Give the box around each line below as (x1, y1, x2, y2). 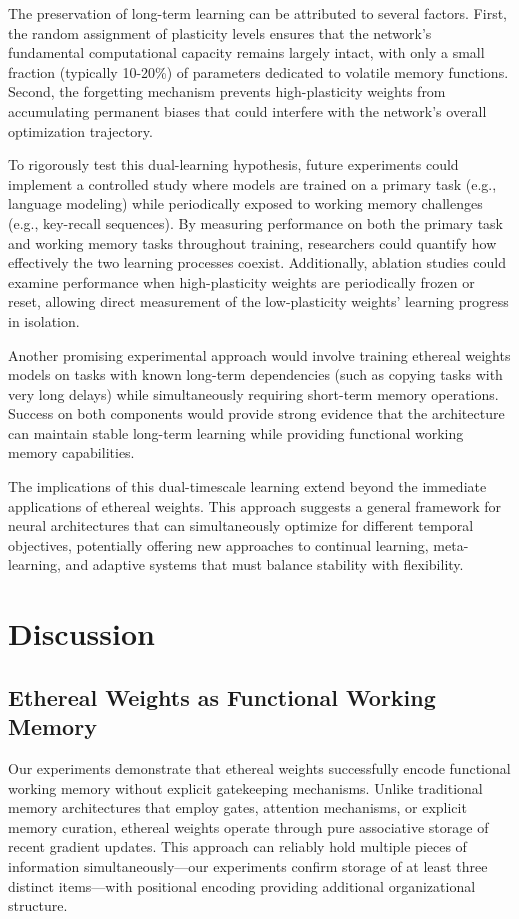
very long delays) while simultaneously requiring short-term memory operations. (8, 383, 499, 404)
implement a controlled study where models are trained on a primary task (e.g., (8, 173, 497, 194)
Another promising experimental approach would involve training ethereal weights (8, 344, 511, 365)
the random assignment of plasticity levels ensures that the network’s (8, 22, 432, 43)
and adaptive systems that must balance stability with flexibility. (65, 554, 464, 575)
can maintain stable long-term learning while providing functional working (8, 422, 464, 443)
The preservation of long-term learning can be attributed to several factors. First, (8, 3, 507, 23)
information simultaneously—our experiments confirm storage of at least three (8, 855, 488, 876)
